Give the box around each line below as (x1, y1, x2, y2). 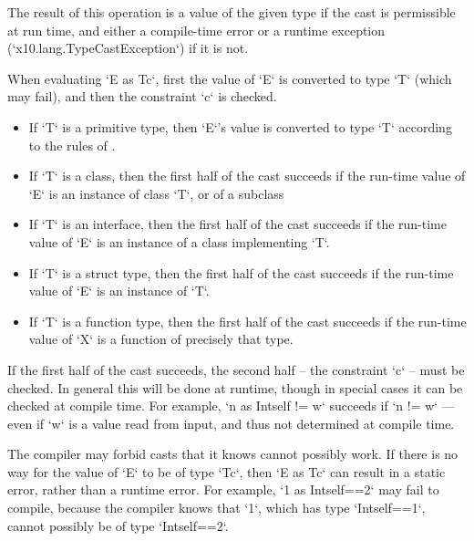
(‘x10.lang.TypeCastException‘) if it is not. (7, 38, 249, 57)
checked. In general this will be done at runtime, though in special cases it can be (7, 378, 463, 397)
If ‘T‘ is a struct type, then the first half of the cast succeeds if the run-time (28, 263, 454, 282)
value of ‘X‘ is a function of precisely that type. (28, 329, 294, 349)
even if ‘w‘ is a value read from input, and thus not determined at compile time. (7, 413, 455, 432)
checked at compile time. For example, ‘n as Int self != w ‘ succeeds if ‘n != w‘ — (7, 396, 455, 415)
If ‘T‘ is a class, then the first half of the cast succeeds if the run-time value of (28, 166, 466, 185)
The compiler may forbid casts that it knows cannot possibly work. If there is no (7, 444, 459, 463)
